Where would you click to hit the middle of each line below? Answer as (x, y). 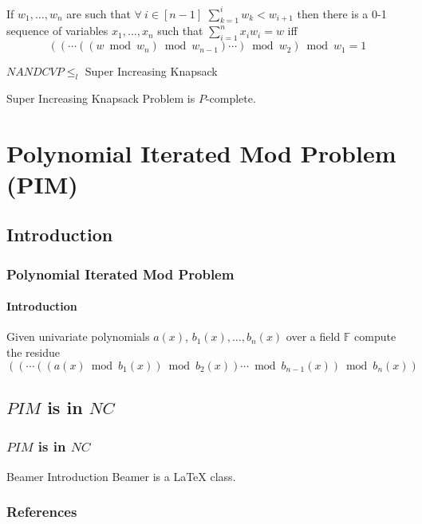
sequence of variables (57, 31)
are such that (99, 13)
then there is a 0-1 (342, 13)
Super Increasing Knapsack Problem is (101, 98)
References (42, 512)
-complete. (231, 98)
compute (375, 336)
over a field (313, 336)
